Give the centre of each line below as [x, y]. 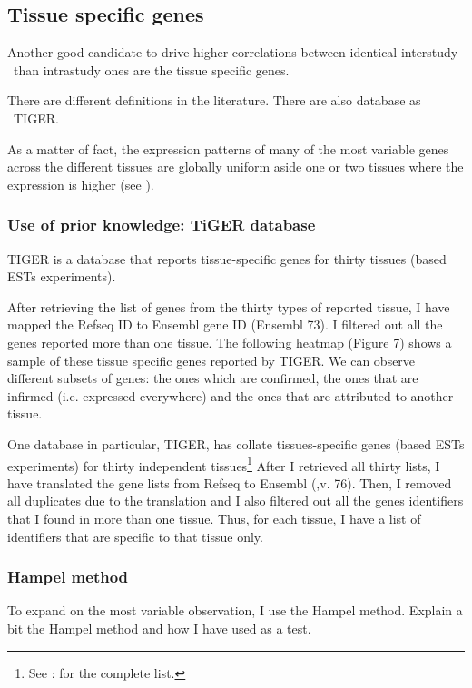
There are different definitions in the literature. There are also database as [214, 100]
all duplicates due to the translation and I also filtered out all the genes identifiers [236, 501]
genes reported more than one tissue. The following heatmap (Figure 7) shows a [230, 342]
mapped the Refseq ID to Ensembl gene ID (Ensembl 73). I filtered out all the [225, 324]
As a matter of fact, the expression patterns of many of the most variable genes [228, 148]
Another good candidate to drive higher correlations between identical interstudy [233, 52]
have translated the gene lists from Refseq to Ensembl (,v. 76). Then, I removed [230, 482]
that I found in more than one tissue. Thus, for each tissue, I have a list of [214, 518]
